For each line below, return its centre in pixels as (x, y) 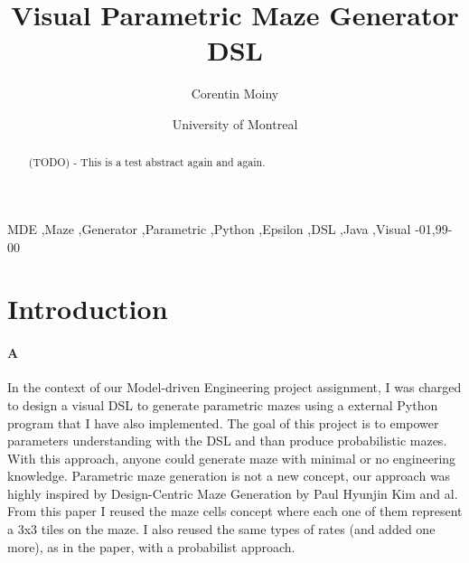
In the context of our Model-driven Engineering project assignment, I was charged (234, 387)
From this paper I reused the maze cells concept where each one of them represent (235, 511)
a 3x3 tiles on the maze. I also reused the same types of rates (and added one (221, 529)
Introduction (88, 309)
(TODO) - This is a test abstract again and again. (147, 162)
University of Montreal (235, 123)
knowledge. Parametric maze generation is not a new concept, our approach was (229, 476)
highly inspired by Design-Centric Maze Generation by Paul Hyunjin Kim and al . (233, 493)
